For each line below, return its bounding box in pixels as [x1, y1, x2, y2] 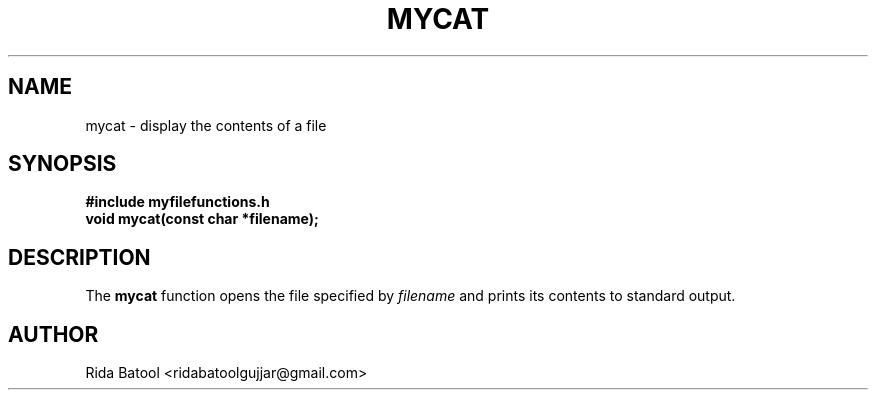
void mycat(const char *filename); [85, 210, 319, 228]
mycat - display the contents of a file [85, 116, 327, 134]
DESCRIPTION [8, 244, 151, 270]
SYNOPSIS [8, 151, 117, 177]
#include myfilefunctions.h [85, 193, 270, 211]
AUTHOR [8, 321, 99, 347]
